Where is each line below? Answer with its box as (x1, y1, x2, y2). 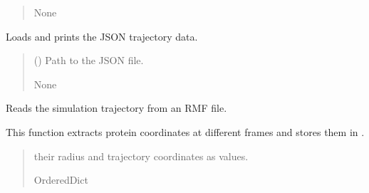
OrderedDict (33, 172, 88, 187)
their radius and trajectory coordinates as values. (33, 148, 249, 163)
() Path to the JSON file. (33, 53, 144, 68)
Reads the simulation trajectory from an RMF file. (6, 100, 227, 115)
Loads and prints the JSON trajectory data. (6, 28, 198, 43)
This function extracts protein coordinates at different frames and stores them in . (6, 124, 365, 139)
